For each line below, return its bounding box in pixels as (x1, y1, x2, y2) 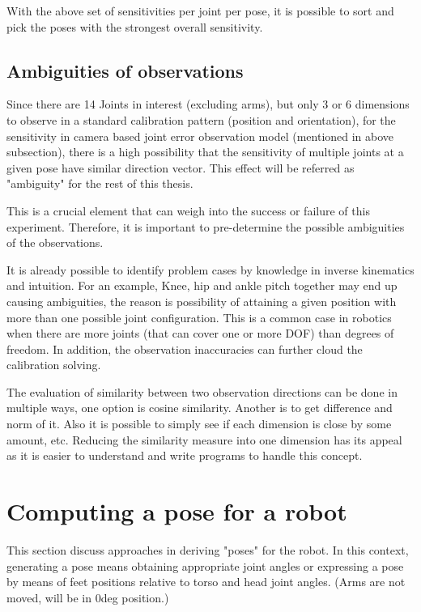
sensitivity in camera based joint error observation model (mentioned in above (6, 127, 394, 144)
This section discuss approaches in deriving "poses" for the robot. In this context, (6, 541, 409, 558)
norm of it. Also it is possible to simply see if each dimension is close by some (6, 415, 392, 432)
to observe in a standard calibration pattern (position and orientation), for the (6, 111, 396, 128)
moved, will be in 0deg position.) (6, 589, 169, 606)
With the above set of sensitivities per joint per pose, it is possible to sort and (6, 2, 394, 19)
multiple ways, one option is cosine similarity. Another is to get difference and (6, 399, 393, 416)
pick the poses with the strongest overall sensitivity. (6, 18, 263, 35)
